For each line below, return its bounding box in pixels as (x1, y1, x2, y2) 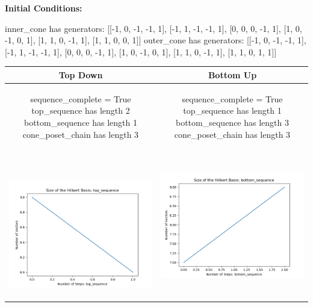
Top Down (58, 68, 103, 81)
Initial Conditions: (5, 2, 82, 14)
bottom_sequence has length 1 (24, 116, 137, 128)
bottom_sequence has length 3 (176, 116, 289, 128)
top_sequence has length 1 (183, 104, 282, 117)
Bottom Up (208, 68, 257, 81)
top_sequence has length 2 (31, 104, 130, 117)
